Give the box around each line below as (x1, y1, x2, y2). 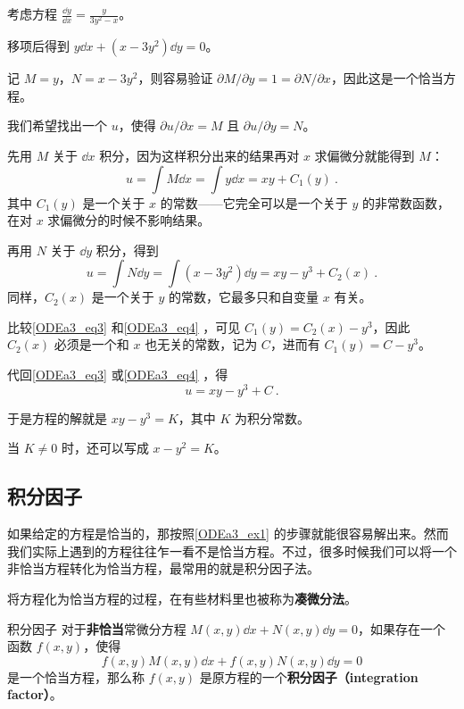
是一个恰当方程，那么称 (7, 667, 145, 686)
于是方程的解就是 (7, 408, 107, 427)
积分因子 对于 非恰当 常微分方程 (7, 619, 186, 638)
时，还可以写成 (61, 438, 149, 457)
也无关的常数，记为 (145, 335, 258, 354)
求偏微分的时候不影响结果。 (47, 211, 211, 229)
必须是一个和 (54, 335, 129, 354)
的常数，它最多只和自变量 (169, 288, 319, 306)
